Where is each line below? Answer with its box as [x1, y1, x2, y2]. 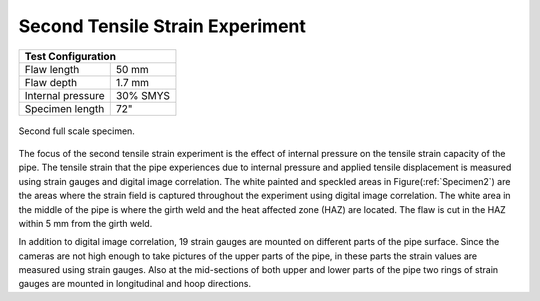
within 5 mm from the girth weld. [18, 217, 153, 229]
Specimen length [24, 101, 105, 115]
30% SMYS [115, 88, 170, 102]
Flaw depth [24, 75, 78, 89]
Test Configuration [24, 49, 117, 63]
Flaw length [24, 62, 80, 76]
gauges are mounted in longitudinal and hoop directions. [18, 278, 252, 290]
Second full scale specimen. [18, 125, 135, 137]
